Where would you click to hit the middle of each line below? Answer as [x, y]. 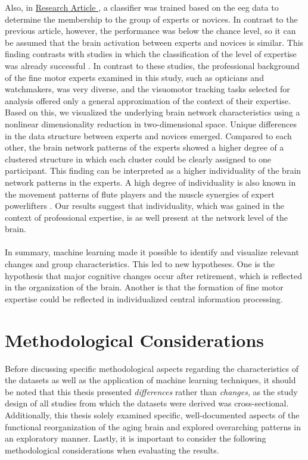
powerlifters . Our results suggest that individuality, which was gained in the [144, 206]
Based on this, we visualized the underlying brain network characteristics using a [153, 112]
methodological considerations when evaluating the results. [112, 450]
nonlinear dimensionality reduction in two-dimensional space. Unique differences [151, 123]
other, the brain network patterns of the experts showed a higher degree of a [144, 147]
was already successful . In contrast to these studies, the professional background [152, 65]
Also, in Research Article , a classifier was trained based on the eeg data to [142, 7]
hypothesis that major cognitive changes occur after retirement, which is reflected [154, 275]
